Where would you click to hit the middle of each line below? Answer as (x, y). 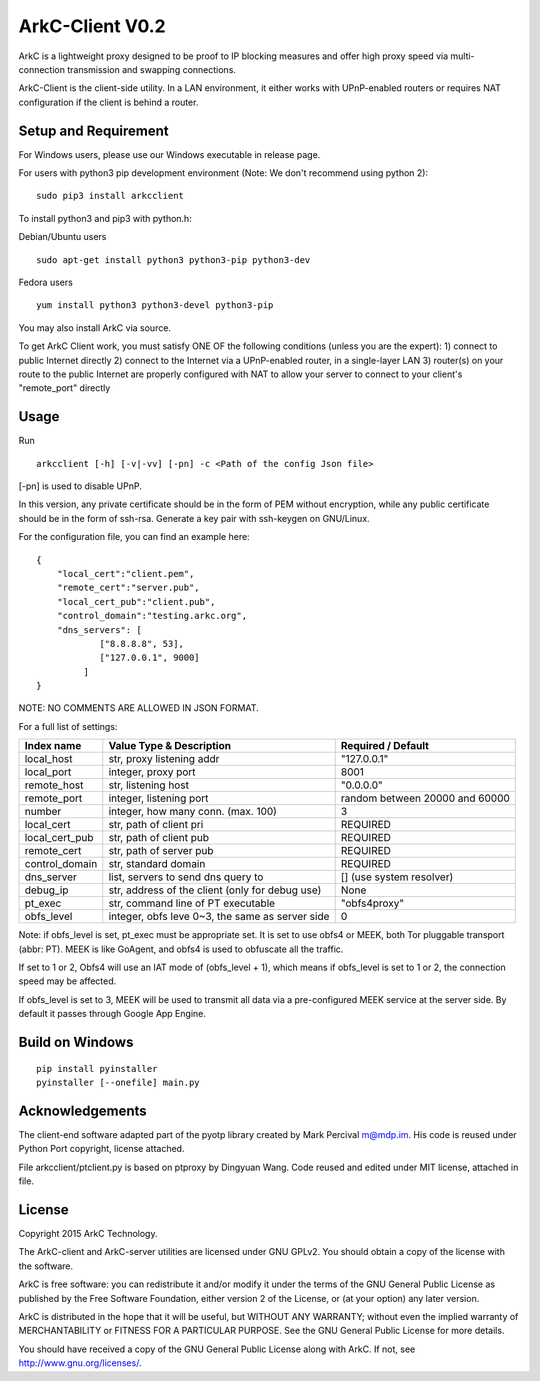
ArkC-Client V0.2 (92, 26)
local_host (48, 759)
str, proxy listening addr (164, 759)
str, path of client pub (159, 838)
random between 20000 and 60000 (425, 798)
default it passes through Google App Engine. (112, 1014)
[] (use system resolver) (397, 877)
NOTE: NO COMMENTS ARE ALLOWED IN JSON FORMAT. (138, 708)
